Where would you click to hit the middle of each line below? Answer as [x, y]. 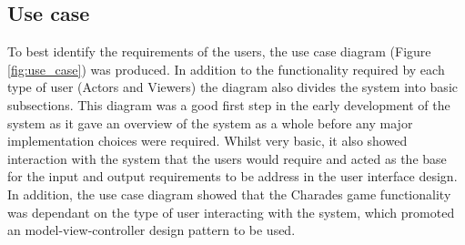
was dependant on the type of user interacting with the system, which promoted [231, 212]
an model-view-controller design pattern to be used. [152, 230]
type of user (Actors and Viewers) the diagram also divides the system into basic [232, 87]
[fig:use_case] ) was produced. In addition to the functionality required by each [226, 69]
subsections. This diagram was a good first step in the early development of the [229, 104]
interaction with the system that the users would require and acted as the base [227, 158]
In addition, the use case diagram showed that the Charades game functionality [229, 194]
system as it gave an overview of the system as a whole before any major [210, 122]
